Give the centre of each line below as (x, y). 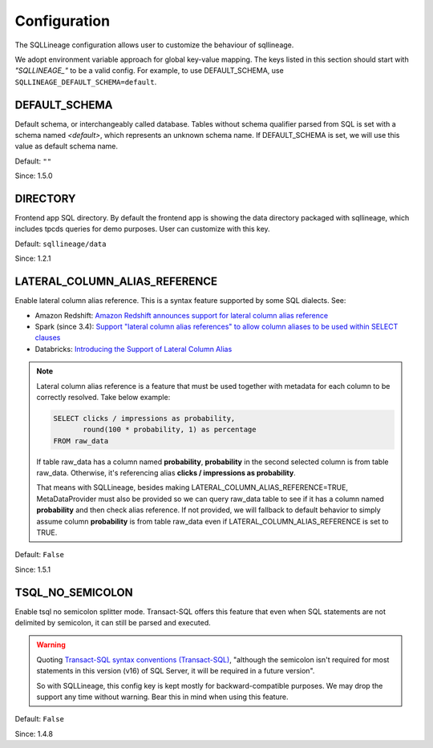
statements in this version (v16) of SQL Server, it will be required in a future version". (176, 671)
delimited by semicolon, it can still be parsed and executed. (113, 623)
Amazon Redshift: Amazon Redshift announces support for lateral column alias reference (182, 315)
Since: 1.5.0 (34, 176)
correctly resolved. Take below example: (103, 397)
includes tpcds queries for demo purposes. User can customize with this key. (142, 229)
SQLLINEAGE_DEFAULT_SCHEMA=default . (86, 82)
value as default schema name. (67, 146)
